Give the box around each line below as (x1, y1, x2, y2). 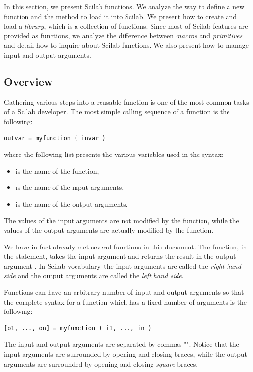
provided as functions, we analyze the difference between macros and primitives (4, 30, 243, 40)
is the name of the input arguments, (15, 182, 124, 192)
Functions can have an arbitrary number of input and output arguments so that (4, 287, 244, 297)
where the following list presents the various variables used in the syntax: (4, 149, 224, 159)
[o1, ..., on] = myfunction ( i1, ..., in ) (4, 324, 152, 332)
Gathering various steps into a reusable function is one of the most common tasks (4, 96, 249, 107)
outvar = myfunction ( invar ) (4, 134, 106, 142)
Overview (4, 73, 53, 89)
